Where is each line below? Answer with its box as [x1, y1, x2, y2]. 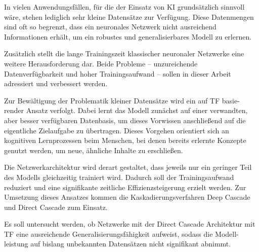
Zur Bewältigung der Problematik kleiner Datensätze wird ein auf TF [4, 95, 220, 105]
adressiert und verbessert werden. [4, 78, 108, 89]
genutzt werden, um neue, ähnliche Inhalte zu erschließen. [4, 145, 183, 155]
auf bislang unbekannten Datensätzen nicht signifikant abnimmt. [30, 238, 231, 249]
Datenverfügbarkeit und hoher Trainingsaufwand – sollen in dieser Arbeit [4, 68, 231, 79]
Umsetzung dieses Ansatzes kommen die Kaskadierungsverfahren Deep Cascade [4, 192, 250, 202]
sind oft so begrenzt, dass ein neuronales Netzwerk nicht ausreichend [4, 21, 217, 32]
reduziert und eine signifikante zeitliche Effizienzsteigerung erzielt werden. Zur [4, 182, 246, 192]
